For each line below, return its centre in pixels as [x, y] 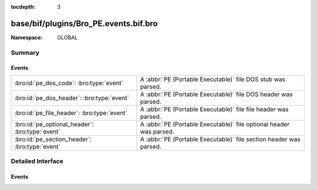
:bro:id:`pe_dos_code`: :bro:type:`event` [69, 83]
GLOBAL [68, 37]
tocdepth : [23, 7]
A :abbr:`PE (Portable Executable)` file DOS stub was [213, 79]
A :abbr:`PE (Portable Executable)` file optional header [215, 124]
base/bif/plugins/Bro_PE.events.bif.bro [84, 23]
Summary [25, 53]
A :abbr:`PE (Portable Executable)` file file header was [214, 109]
